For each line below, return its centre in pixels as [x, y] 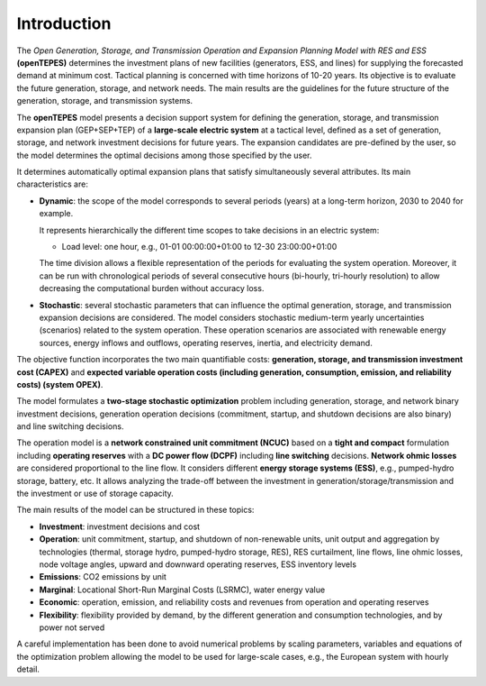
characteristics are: [53, 184]
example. [56, 214]
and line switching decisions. [70, 426]
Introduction [64, 23]
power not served [72, 627]
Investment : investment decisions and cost [120, 526]
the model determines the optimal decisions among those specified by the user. [164, 155]
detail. [28, 669]
